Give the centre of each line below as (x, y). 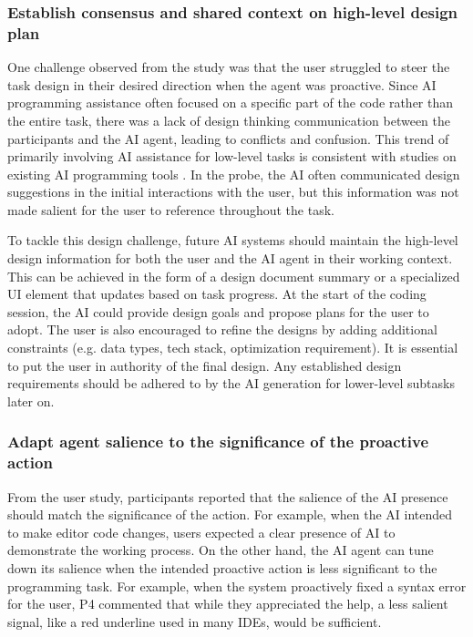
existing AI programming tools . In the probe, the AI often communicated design (234, 174)
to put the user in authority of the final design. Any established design (205, 365)
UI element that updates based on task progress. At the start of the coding (217, 294)
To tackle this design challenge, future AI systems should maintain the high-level (233, 240)
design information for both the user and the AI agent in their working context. (230, 258)
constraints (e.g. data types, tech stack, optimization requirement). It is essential (233, 348)
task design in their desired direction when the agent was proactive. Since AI (222, 84)
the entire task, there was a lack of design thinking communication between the (229, 120)
